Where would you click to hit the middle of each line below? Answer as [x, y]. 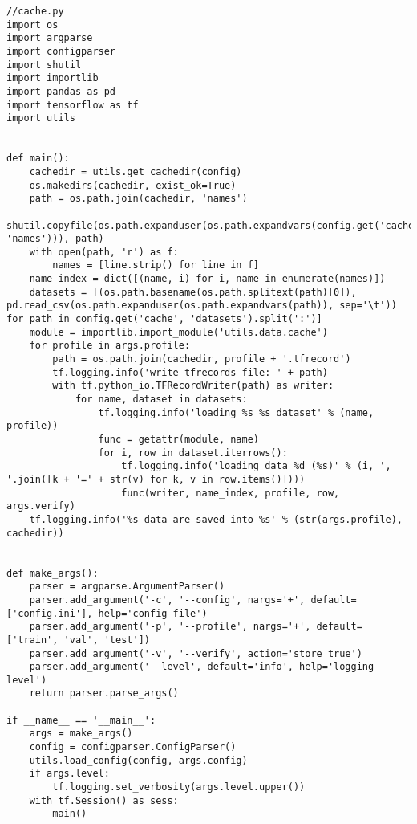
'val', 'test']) [107, 640]
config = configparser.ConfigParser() [133, 747]
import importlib [53, 78]
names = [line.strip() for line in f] [156, 265]
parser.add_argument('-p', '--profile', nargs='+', [170, 627]
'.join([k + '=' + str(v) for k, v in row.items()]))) [156, 479]
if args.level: [69, 774]
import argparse [50, 38]
